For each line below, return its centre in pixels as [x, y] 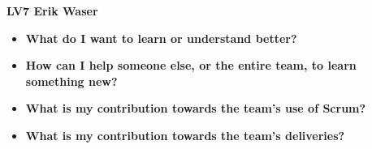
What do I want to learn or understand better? [161, 38]
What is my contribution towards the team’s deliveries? [185, 135]
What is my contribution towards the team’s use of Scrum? [196, 108]
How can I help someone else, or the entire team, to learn [191, 65]
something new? [71, 81]
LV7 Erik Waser [52, 11]
